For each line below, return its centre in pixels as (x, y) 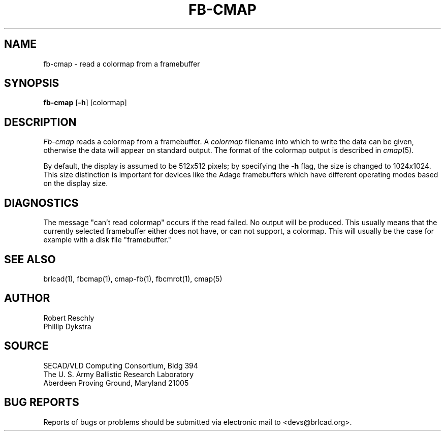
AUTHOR (27, 298)
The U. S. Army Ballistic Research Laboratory (119, 374)
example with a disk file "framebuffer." (107, 240)
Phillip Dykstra (67, 326)
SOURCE (26, 346)
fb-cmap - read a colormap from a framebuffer (122, 64)
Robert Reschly (69, 318)
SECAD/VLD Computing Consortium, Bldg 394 (121, 365)
